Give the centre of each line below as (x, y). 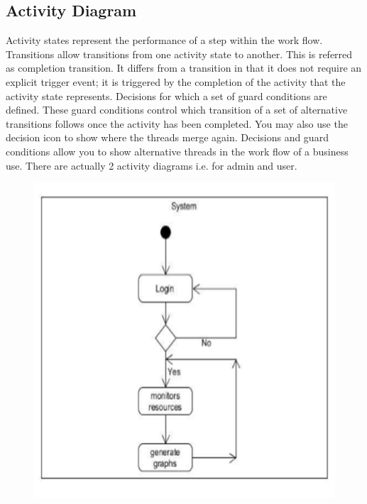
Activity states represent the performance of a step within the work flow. (164, 40)
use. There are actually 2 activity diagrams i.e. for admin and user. (152, 165)
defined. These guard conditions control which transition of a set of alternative (177, 110)
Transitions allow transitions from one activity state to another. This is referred (179, 54)
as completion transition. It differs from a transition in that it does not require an (184, 68)
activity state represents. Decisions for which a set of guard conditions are (166, 95)
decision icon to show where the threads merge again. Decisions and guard (167, 137)
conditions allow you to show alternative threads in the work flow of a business (177, 151)
